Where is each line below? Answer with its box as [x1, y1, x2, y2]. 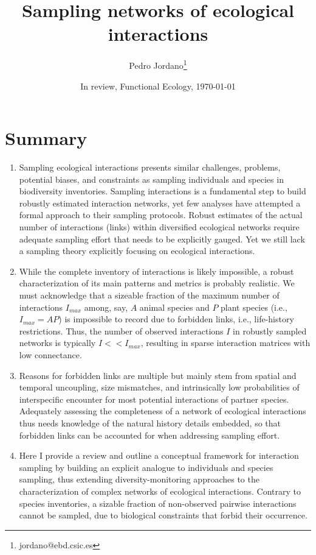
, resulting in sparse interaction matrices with [140, 336, 311, 349]
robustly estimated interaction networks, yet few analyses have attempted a [19, 196, 301, 209]
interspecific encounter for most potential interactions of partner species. [19, 392, 289, 405]
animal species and [139, 300, 210, 313]
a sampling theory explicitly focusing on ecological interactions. [19, 244, 255, 257]
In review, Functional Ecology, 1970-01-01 [80, 79, 236, 92]
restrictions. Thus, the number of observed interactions [19, 324, 224, 337]
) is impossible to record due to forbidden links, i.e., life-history [58, 313, 294, 325]
